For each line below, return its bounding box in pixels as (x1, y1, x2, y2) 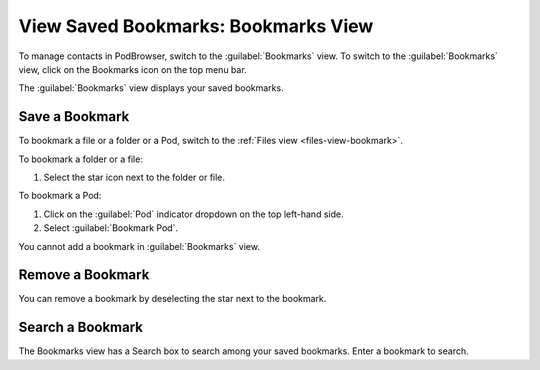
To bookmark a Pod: (18, 190, 102, 202)
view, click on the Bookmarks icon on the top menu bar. (18, 63, 247, 75)
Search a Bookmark (18, 319, 144, 336)
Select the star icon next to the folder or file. (43, 171, 225, 184)
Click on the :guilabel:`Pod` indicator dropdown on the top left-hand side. (43, 208, 344, 220)
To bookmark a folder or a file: (18, 153, 144, 165)
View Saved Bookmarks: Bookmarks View (18, 15, 374, 37)
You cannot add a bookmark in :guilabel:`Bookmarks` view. (18, 240, 260, 252)
